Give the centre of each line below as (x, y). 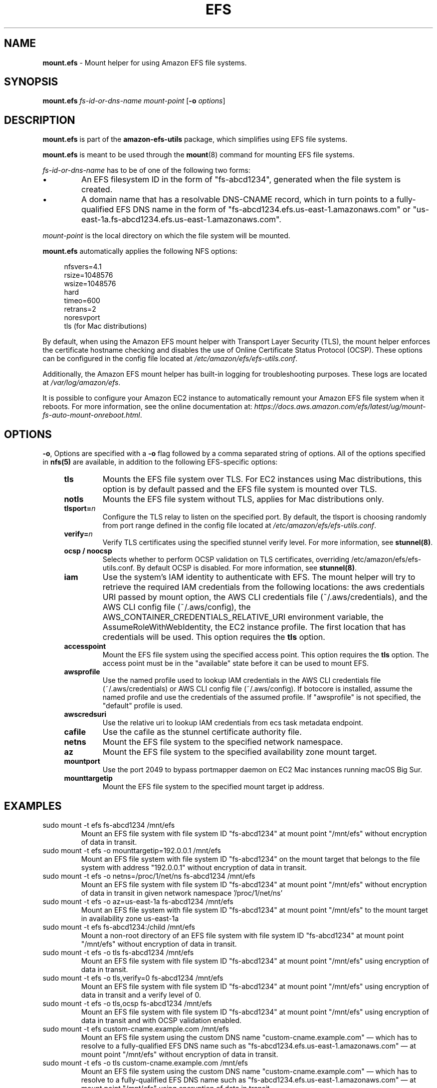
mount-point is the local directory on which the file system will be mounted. (166, 236)
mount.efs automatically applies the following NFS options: (140, 251)
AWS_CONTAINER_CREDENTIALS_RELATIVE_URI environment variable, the (243, 617)
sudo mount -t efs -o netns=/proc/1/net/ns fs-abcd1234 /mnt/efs (149, 876)
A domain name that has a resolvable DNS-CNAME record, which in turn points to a (238, 200)
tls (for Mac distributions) (106, 326)
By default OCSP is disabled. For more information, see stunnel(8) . (246, 568)
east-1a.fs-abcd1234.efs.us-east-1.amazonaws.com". (181, 220)
